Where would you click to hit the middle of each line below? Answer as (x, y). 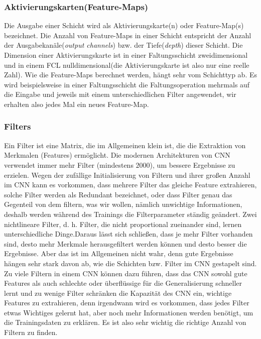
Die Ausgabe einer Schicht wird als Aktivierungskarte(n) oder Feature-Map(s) (124, 25)
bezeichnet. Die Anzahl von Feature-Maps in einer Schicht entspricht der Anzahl (128, 35)
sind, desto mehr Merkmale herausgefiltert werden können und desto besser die (125, 243)
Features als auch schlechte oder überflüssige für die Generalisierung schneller (123, 283)
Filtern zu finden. (31, 332)
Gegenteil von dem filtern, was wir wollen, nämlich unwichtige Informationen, (123, 204)
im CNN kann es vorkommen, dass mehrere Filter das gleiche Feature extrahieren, (130, 185)
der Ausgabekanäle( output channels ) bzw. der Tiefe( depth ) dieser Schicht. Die (123, 45)
